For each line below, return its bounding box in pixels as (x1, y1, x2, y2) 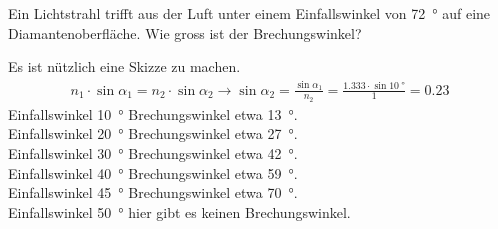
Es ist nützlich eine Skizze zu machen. (8, 56, 241, 77)
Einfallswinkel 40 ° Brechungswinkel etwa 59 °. (8, 162, 298, 183)
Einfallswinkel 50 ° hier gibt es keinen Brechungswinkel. (8, 201, 351, 222)
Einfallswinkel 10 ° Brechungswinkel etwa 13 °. (8, 103, 298, 124)
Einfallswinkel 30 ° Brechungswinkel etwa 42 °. (8, 142, 298, 163)
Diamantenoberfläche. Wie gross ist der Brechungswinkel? (8, 22, 362, 43)
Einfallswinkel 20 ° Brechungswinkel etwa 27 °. (8, 123, 298, 144)
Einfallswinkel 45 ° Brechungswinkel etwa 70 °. (8, 182, 298, 203)
